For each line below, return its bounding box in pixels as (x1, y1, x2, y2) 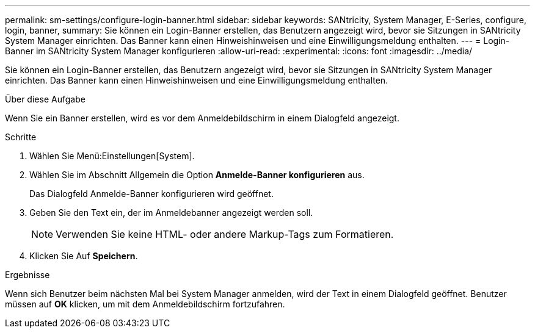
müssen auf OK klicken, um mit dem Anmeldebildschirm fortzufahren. (5, 299, 285, 309)
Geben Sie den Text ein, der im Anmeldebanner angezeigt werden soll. (29, 207, 313, 218)
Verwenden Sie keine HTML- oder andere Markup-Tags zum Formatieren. (56, 228, 394, 240)
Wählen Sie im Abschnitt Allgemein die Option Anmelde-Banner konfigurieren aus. (29, 170, 365, 180)
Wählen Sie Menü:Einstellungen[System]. (29, 151, 195, 161)
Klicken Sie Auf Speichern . (29, 251, 138, 261)
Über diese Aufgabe (5, 94, 86, 104)
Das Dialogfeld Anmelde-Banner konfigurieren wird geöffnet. (29, 188, 274, 199)
